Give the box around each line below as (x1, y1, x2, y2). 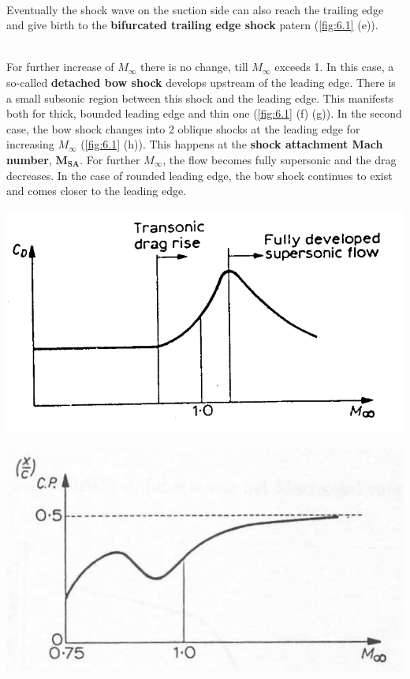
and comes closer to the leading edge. (6, 182, 187, 199)
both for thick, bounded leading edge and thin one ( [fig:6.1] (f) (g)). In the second (6, 105, 402, 122)
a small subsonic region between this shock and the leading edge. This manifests (6, 89, 394, 106)
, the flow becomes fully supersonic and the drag (162, 151, 397, 167)
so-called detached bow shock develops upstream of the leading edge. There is (6, 73, 396, 90)
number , (6, 151, 52, 167)
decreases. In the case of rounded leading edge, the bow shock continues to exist (6, 167, 393, 183)
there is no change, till (140, 58, 248, 75)
